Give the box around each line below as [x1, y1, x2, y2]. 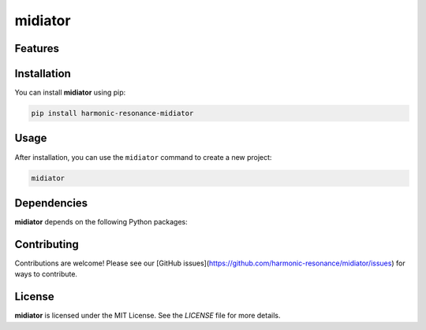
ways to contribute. [14, 269, 78, 279]
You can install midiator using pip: [14, 87, 126, 98]
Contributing [14, 237, 79, 251]
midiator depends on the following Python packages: [14, 217, 189, 227]
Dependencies [14, 196, 88, 209]
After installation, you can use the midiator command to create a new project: [14, 152, 272, 161]
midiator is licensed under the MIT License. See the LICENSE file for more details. [14, 311, 281, 321]
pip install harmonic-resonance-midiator [31, 109, 194, 118]
